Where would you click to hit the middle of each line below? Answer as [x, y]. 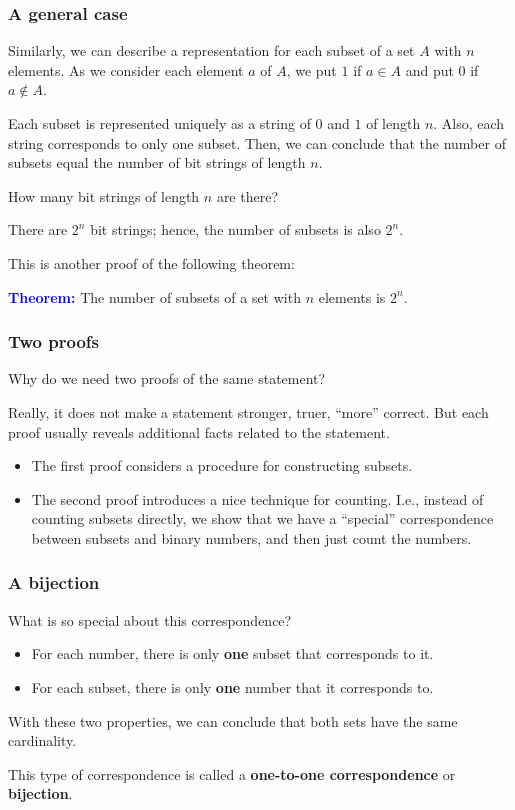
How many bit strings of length [104, 195]
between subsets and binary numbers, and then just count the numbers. [251, 537]
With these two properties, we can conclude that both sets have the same [233, 720]
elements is [352, 296]
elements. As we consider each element [126, 69]
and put [429, 69]
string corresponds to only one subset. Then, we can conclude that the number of [257, 142]
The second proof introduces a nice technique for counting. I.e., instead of [257, 498]
